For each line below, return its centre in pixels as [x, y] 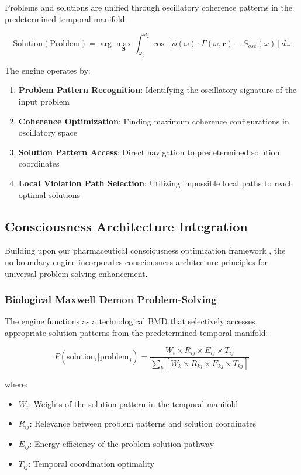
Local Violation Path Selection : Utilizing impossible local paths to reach [156, 183]
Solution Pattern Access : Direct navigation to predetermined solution [149, 152]
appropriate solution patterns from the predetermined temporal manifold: [136, 333]
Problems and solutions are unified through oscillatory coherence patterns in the [149, 7]
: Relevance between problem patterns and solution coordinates [143, 423]
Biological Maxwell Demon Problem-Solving [111, 299]
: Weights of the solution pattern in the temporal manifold [134, 403]
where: [16, 384]
